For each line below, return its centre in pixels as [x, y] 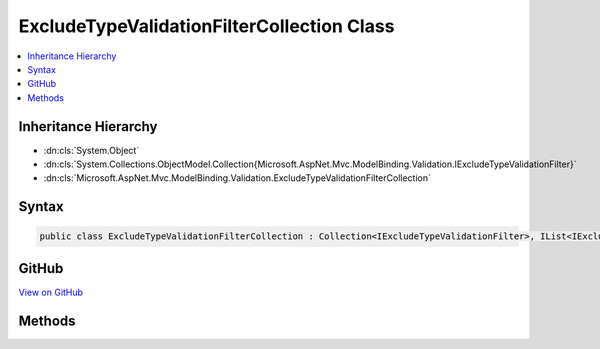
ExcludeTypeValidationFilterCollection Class [206, 26]
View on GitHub [51, 292]
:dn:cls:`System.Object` [91, 150]
